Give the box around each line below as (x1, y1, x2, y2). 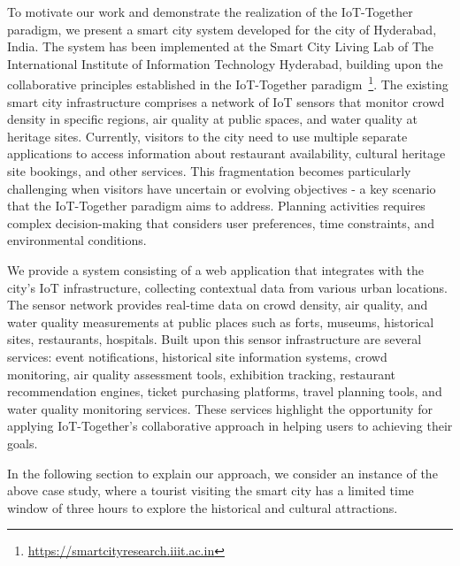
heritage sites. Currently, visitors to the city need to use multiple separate (7, 126, 408, 145)
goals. (7, 433, 38, 452)
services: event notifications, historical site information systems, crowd (7, 347, 387, 365)
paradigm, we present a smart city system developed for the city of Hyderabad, (7, 19, 437, 38)
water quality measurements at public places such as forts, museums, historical (7, 312, 434, 331)
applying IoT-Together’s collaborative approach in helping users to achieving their (7, 417, 453, 435)
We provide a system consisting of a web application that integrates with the (7, 260, 425, 279)
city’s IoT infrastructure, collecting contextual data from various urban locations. (7, 278, 448, 296)
